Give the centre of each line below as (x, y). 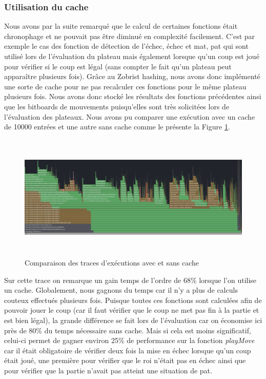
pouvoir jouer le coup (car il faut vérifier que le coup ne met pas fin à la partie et (132, 310)
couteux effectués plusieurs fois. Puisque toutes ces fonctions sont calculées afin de (133, 300)
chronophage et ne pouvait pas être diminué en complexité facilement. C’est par (130, 36)
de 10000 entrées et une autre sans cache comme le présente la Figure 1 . (117, 127)
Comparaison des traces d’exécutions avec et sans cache (112, 263)
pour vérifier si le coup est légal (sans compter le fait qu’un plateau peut (118, 66)
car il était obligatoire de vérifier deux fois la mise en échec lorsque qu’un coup (128, 350)
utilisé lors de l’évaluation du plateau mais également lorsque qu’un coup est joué (132, 56)
